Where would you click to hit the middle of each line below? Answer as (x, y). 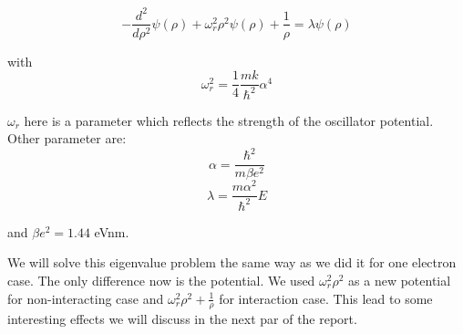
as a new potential (400, 280)
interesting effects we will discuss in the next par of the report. (182, 319)
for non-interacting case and (86, 298)
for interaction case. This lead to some (326, 298)
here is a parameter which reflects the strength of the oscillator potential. (229, 120)
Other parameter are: (67, 138)
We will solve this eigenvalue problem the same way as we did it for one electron (232, 262)
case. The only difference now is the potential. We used (161, 280)
